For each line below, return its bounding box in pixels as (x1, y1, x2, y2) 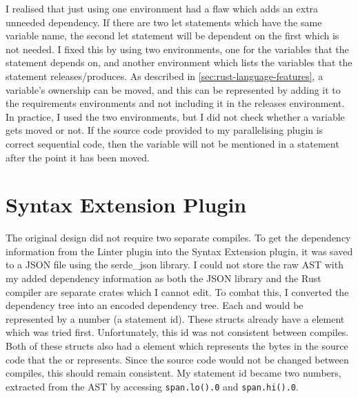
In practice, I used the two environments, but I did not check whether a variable (6, 109, 345, 123)
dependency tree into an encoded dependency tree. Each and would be (6, 298, 304, 312)
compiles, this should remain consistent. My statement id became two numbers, (6, 366, 341, 380)
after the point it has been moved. (6, 150, 150, 164)
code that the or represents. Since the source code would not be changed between (6, 352, 349, 366)
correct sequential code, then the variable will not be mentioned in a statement (6, 136, 339, 150)
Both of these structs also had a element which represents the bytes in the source (6, 339, 348, 352)
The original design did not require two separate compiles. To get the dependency (6, 230, 351, 245)
